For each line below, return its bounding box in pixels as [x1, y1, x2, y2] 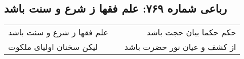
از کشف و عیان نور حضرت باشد [124, 41, 236, 53]
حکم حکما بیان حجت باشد [146, 26, 236, 38]
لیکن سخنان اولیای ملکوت [8, 41, 98, 53]
